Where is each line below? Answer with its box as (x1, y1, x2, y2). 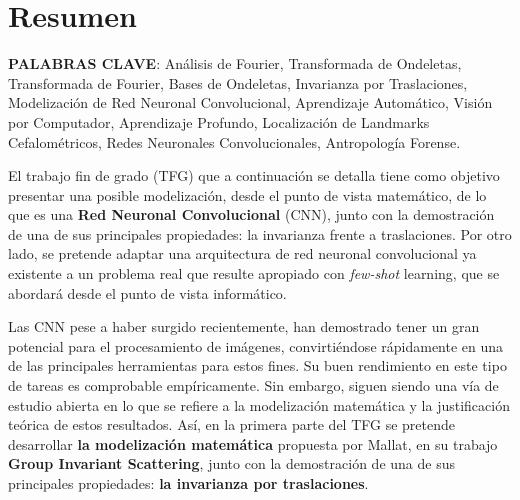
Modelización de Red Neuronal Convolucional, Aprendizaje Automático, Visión (8, 92, 493, 113)
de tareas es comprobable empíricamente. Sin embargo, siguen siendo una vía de (8, 375, 499, 396)
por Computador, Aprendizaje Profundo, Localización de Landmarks (8, 111, 430, 132)
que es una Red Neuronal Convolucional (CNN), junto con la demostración (8, 204, 495, 225)
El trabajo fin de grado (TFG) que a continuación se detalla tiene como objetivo (8, 165, 500, 186)
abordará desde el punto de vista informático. (8, 282, 287, 303)
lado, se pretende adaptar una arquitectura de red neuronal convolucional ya (8, 243, 477, 264)
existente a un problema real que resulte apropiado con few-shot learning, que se (8, 263, 500, 284)
